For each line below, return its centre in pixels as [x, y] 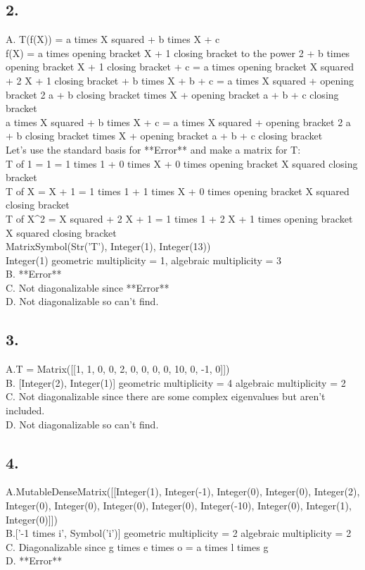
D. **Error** [34, 560]
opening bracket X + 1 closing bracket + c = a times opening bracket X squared [180, 67]
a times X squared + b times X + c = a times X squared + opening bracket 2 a [178, 122]
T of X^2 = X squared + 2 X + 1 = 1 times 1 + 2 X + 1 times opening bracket [179, 218]
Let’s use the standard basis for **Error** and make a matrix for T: [153, 149]
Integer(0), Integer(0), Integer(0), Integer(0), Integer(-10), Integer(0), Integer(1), [179, 506]
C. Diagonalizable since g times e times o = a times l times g [137, 546]
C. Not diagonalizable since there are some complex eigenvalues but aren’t [166, 396]
